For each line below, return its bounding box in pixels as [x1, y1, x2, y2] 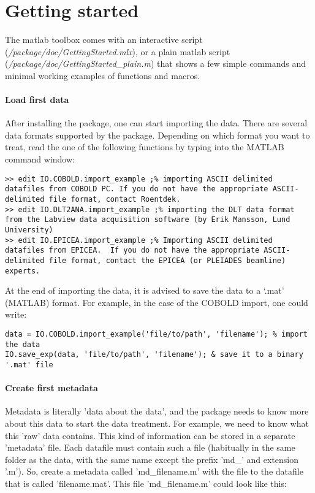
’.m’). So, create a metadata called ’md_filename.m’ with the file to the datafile [5, 465, 303, 478]
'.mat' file [5, 360, 53, 369]
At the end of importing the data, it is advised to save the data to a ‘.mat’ [5, 284, 284, 297]
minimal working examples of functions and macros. [5, 69, 200, 82]
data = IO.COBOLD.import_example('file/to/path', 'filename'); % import [5, 330, 308, 339]
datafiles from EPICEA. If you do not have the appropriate [5, 246, 260, 255]
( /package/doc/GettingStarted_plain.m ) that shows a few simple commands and [5, 57, 306, 70]
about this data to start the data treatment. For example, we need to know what [5, 417, 309, 430]
